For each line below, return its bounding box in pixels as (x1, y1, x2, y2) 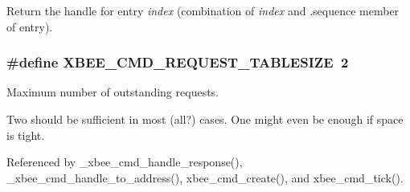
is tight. (6, 126, 45, 143)
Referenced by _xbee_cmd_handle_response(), (6, 153, 243, 170)
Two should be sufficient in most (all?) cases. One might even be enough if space (6, 111, 404, 127)
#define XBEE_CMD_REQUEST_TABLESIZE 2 (6, 52, 349, 72)
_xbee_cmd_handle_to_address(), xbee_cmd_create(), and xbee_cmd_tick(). (6, 169, 404, 186)
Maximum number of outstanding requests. (6, 84, 219, 100)
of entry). (6, 18, 53, 35)
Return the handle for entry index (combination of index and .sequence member (6, 2, 400, 18)
